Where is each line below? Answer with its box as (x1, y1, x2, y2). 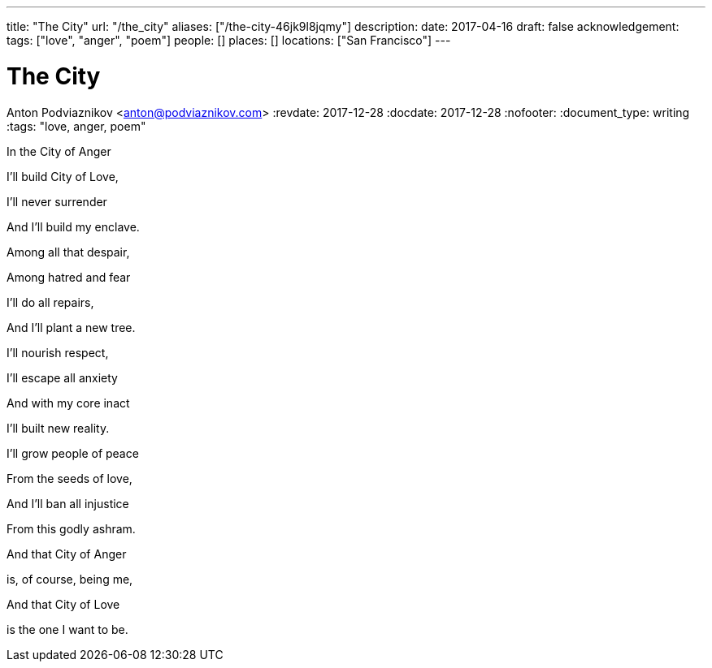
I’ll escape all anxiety (7, 370, 118, 385)
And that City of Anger (7, 546, 127, 561)
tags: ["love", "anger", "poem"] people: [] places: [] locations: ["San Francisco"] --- (7, 33, 451, 47)
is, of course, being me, (7, 571, 133, 586)
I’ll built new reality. (7, 420, 110, 435)
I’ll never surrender (7, 194, 107, 209)
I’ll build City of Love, (7, 169, 119, 183)
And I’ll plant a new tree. (7, 320, 136, 334)
